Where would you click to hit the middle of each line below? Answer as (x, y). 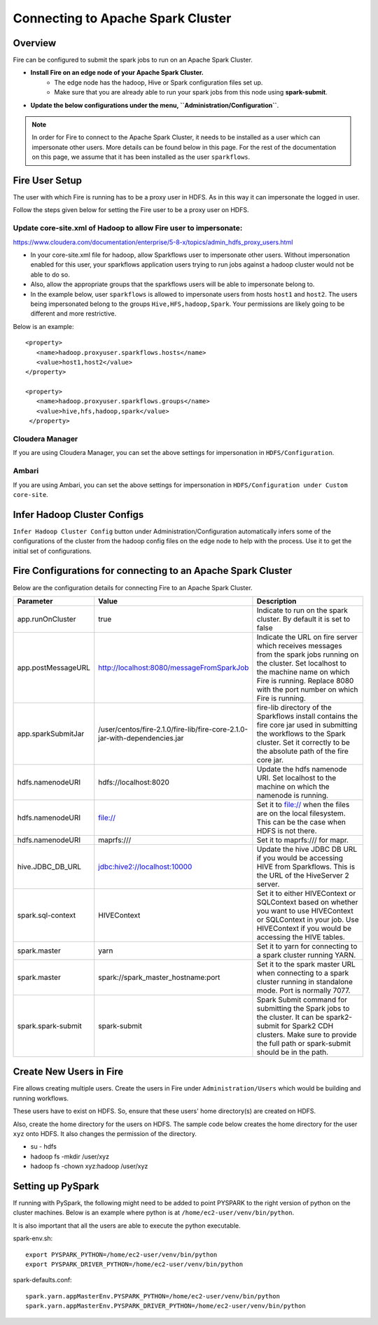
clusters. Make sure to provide (307, 1035)
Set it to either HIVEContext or (306, 893)
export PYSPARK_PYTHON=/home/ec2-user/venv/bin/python (121, 1254)
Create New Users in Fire (68, 1072)
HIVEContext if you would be (304, 928)
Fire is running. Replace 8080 (305, 680)
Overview (35, 43)
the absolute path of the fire (303, 751)
